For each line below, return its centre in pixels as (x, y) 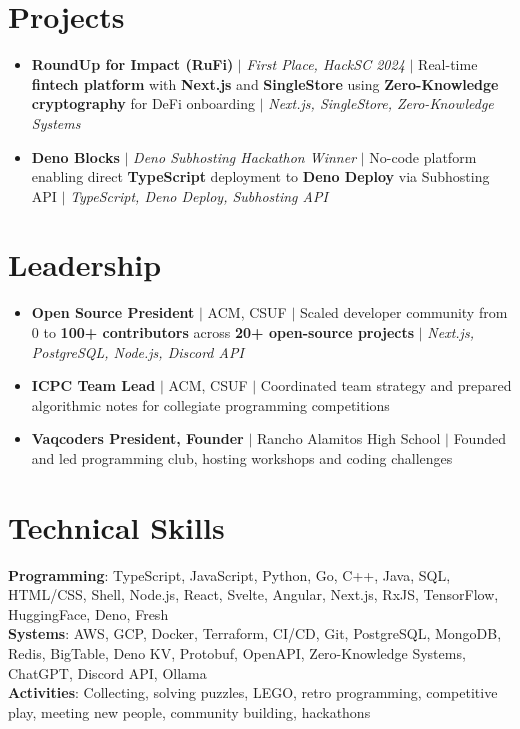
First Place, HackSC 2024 (325, 64)
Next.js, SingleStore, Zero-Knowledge (381, 103)
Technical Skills (116, 526)
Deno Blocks (75, 156)
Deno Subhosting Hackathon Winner (245, 156)
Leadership (85, 264)
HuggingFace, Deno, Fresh (88, 613)
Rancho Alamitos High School (348, 438)
